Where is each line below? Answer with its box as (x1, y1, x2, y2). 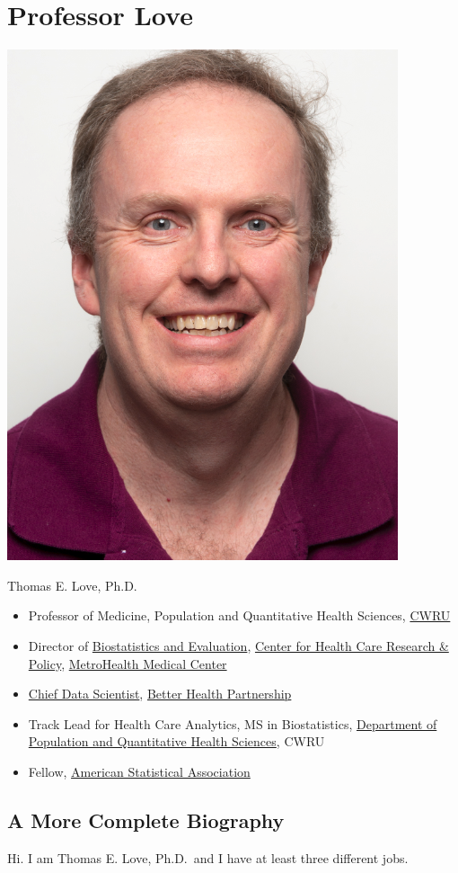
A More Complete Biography (7, 806, 285, 833)
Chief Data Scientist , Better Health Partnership (28, 684, 292, 703)
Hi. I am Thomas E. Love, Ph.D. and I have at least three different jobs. (7, 848, 409, 867)
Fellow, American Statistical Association (28, 762, 251, 780)
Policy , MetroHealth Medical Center (28, 654, 227, 673)
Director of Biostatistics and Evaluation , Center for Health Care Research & (28, 636, 449, 655)
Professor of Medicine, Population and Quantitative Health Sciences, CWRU (28, 606, 451, 625)
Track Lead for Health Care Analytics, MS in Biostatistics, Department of (28, 714, 437, 733)
